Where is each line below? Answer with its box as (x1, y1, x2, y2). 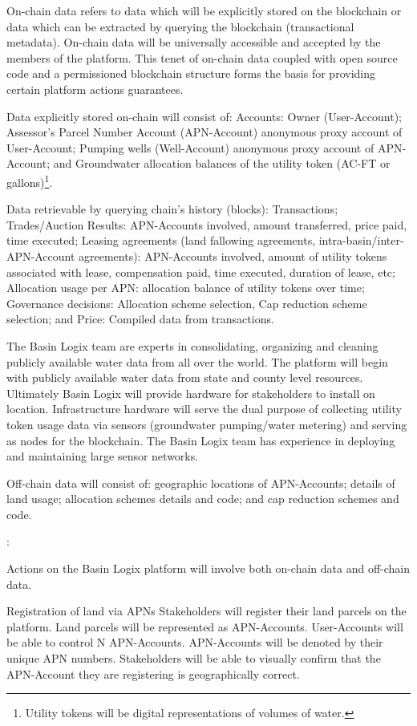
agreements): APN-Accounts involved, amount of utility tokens (79, 247, 387, 264)
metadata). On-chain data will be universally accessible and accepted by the (6, 34, 381, 51)
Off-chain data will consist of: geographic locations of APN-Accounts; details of (6, 474, 395, 491)
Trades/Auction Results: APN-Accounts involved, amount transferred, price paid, (6, 216, 407, 233)
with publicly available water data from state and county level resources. (6, 369, 363, 386)
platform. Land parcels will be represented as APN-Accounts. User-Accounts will (6, 618, 403, 635)
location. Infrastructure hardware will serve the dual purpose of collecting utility (6, 400, 402, 417)
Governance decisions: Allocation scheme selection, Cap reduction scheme (6, 294, 367, 311)
